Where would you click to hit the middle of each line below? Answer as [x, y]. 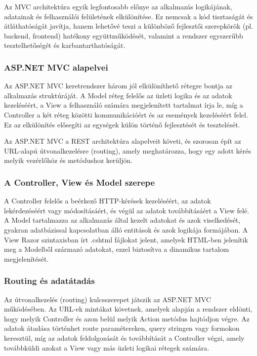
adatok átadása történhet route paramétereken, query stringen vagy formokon [122, 328]
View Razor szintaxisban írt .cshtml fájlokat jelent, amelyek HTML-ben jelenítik [126, 239]
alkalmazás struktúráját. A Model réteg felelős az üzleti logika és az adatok [118, 95]
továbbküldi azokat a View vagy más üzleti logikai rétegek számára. [107, 347]
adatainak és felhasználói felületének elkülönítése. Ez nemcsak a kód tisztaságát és [128, 16]
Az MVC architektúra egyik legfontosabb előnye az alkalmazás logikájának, [118, 6]
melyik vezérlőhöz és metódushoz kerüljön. [68, 160]
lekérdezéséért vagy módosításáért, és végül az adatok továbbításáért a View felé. [127, 210]
